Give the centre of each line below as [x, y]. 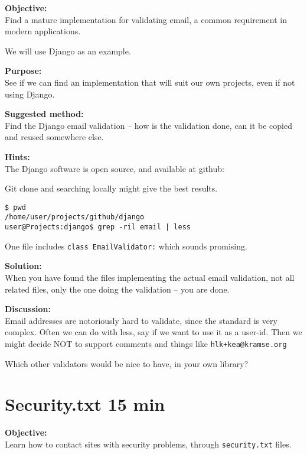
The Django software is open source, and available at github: [115, 168]
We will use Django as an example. [68, 51]
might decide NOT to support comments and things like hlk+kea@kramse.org [146, 343]
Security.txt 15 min [85, 404]
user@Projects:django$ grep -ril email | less [98, 227]
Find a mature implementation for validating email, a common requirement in [146, 19]
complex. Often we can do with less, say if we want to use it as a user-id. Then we [153, 332]
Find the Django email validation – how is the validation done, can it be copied [148, 125]
